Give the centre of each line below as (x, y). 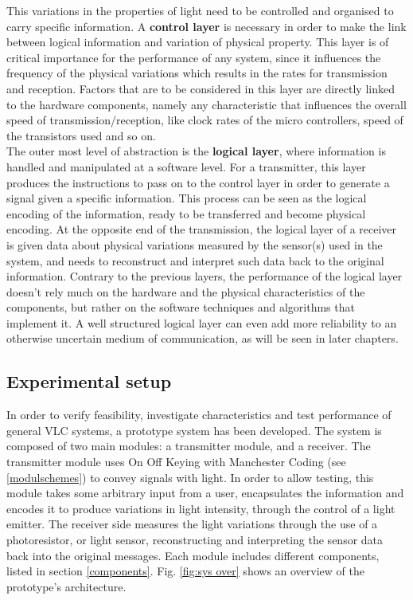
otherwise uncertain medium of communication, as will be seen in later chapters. (203, 338)
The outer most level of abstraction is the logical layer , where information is (196, 151)
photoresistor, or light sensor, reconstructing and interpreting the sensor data (195, 540)
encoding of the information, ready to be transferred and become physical (186, 213)
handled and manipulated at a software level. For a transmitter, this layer (186, 166)
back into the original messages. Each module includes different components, (193, 555)
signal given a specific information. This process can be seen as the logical (187, 198)
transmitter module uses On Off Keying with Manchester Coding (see (176, 462)
